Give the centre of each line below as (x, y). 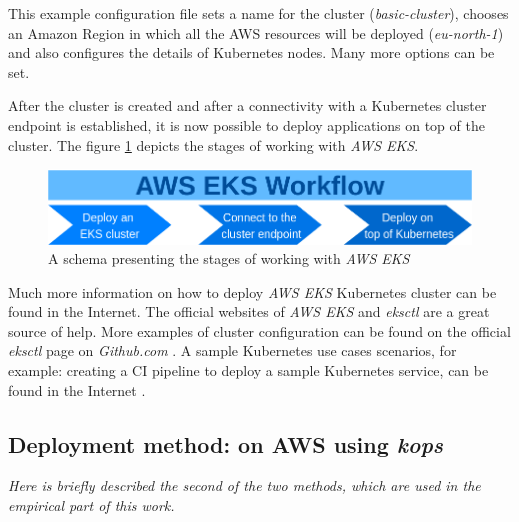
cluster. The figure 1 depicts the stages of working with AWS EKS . (213, 144)
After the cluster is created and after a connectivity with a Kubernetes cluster (247, 105)
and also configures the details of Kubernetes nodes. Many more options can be (251, 52)
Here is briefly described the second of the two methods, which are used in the (244, 485)
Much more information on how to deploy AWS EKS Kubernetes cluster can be (252, 291)
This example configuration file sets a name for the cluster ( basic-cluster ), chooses (258, 13)
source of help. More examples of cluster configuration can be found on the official (259, 330)
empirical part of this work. (91, 505)
